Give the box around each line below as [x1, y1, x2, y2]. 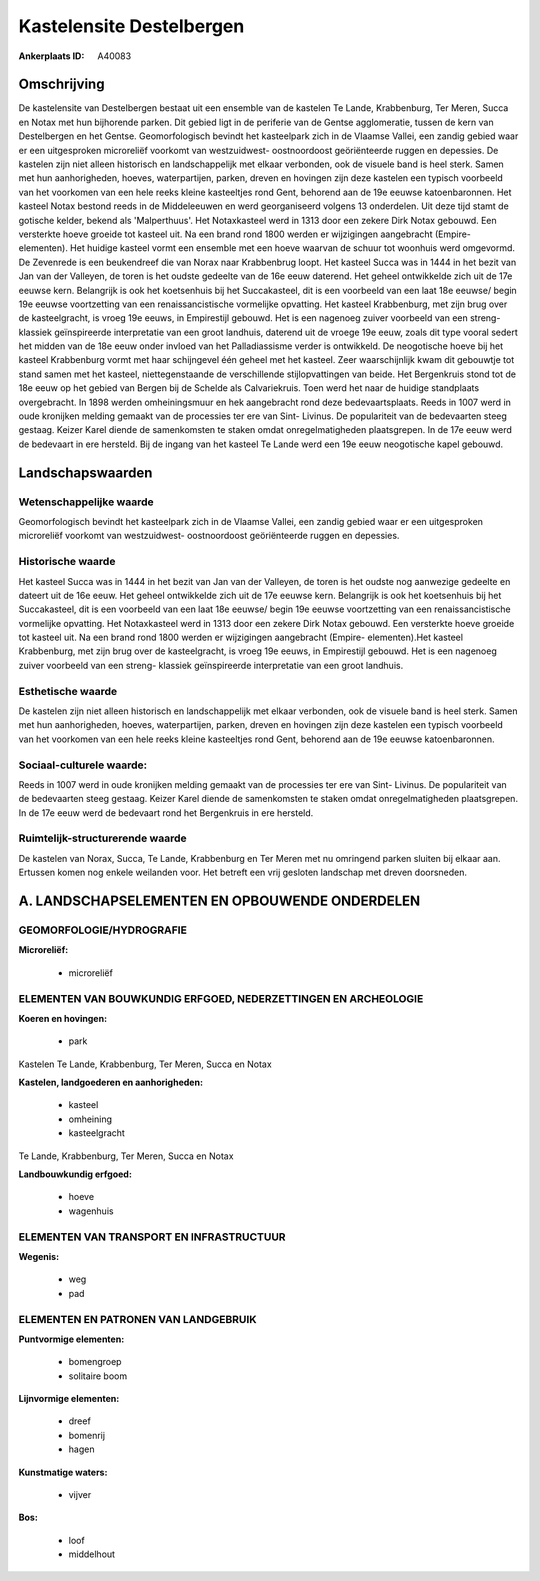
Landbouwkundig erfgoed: [18, 1168, 132, 1180]
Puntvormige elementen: [18, 1333, 125, 1345]
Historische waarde [18, 555, 116, 569]
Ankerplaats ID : [18, 50, 85, 62]
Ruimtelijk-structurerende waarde [18, 831, 187, 845]
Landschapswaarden [18, 464, 153, 481]
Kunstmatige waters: [18, 1466, 108, 1478]
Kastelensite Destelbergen [18, 15, 245, 37]
